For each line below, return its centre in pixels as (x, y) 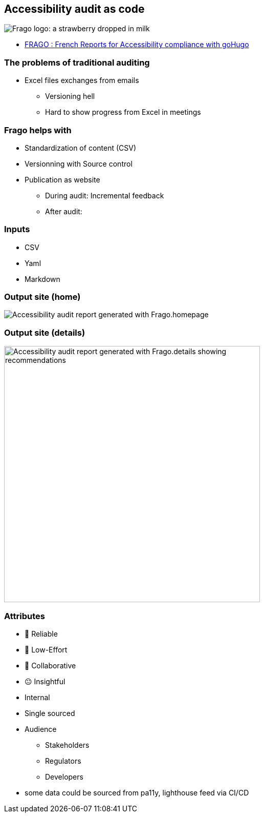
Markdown (42, 279)
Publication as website (62, 179)
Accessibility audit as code (74, 9)
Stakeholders (67, 745)
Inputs (17, 229)
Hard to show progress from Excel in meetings (123, 112)
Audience (41, 729)
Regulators (63, 761)
